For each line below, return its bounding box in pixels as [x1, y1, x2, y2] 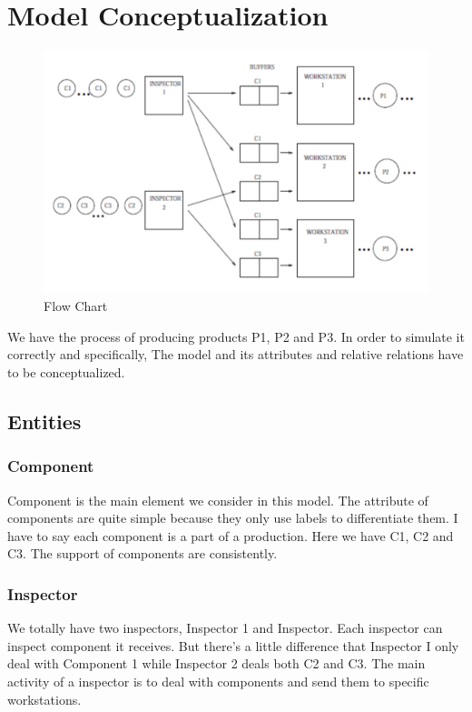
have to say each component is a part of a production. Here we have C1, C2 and [7, 526, 454, 545]
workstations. [7, 689, 82, 708]
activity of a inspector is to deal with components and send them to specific [7, 671, 429, 690]
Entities [7, 406, 82, 435]
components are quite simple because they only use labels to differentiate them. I [7, 508, 458, 527]
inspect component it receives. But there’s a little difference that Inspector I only [7, 636, 459, 655]
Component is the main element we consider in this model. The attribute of [7, 490, 428, 509]
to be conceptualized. [7, 362, 125, 381]
